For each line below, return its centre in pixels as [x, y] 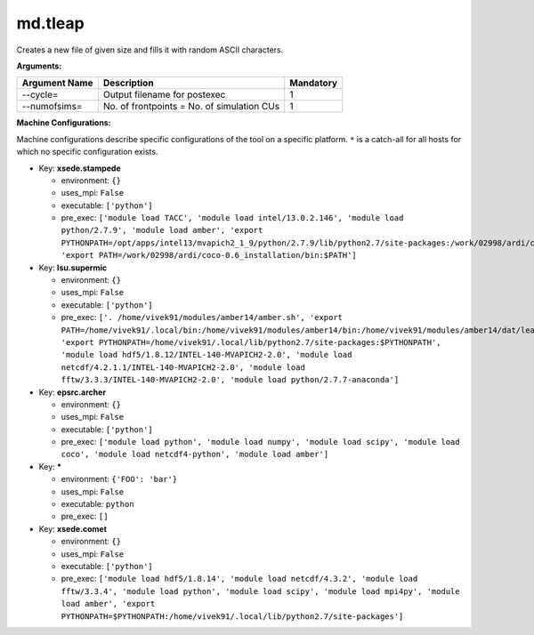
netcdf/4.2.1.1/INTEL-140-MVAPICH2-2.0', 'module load [183, 367]
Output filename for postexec [164, 95]
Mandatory [314, 83]
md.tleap [50, 23]
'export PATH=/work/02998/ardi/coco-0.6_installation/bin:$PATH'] [209, 255]
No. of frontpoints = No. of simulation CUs [191, 107]
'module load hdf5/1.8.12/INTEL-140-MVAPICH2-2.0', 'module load [206, 355]
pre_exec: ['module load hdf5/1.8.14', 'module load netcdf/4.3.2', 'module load [239, 579]
